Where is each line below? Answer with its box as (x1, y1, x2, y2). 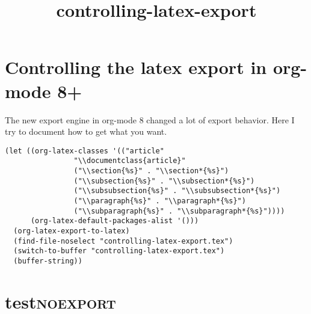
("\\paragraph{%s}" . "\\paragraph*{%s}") (73, 196, 246, 205)
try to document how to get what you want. (5, 125, 167, 138)
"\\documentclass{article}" (73, 156, 186, 165)
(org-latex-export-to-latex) (13, 226, 130, 235)
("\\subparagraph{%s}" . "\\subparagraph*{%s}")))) (73, 206, 285, 215)
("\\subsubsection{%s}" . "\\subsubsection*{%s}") (73, 186, 281, 195)
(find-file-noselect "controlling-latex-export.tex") (13, 236, 233, 245)
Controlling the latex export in (5, 55, 267, 79)
